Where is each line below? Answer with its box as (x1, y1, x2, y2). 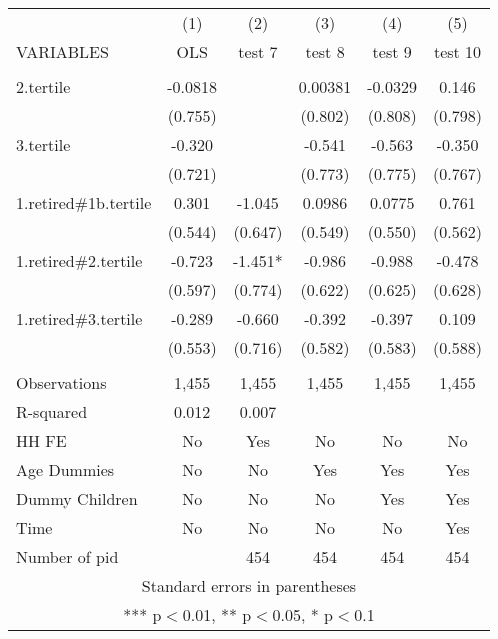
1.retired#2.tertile (16, 249, 143, 272)
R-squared (16, 400, 88, 423)
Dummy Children (16, 487, 138, 510)
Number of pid (16, 545, 119, 568)
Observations (16, 371, 107, 394)
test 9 (372, 40, 412, 63)
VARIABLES (16, 40, 109, 63)
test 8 (305, 40, 345, 63)
